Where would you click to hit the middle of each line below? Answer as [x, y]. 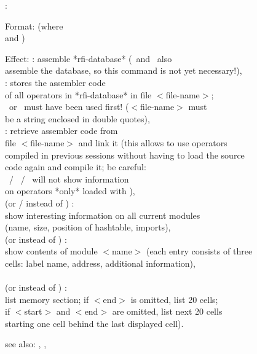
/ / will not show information [69, 179]
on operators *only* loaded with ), [70, 191]
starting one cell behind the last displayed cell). [94, 323]
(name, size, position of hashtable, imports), [88, 227]
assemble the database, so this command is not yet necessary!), [124, 70]
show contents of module [51, 251]
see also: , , [26, 344]
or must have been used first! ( [69, 107]
